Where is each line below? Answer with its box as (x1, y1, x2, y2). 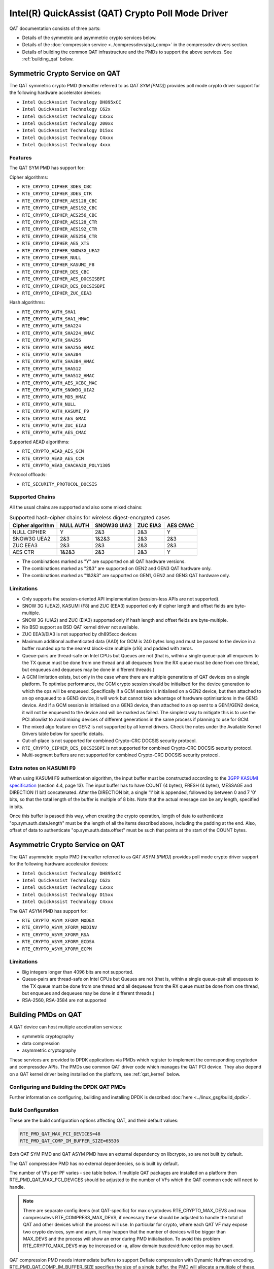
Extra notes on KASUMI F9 (9, 764, 76, 772)
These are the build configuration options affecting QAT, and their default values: (9, 1117, 179, 1123)
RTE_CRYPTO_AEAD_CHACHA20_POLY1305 (22, 462, 111, 468)
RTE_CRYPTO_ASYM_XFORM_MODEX (22, 918, 95, 923)
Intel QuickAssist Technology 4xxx (22, 142, 111, 148)
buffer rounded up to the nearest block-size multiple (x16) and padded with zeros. (22, 645, 193, 652)
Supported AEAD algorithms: (9, 439, 70, 445)
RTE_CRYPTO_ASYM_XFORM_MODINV (22, 924, 97, 930)
